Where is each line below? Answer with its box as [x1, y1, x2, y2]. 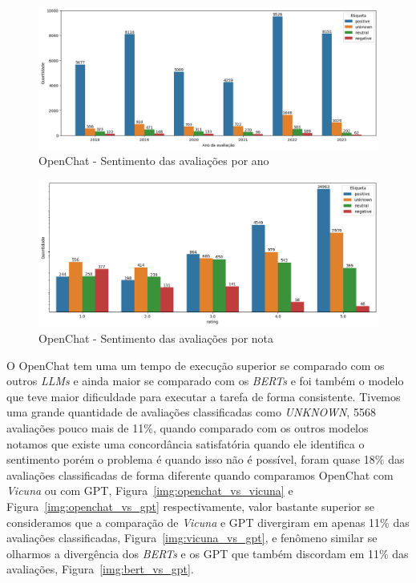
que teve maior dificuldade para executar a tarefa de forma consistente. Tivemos [6, 388, 401, 404]
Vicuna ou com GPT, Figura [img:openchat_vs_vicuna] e [6, 482, 293, 499]
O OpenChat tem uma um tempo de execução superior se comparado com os [6, 356, 385, 373]
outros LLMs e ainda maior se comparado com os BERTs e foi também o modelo [6, 372, 404, 389]
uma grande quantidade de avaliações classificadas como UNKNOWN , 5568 [6, 404, 376, 420]
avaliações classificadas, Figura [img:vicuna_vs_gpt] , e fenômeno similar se [6, 529, 378, 546]
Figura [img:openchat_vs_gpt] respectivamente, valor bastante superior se [6, 498, 374, 515]
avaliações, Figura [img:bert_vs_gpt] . [6, 561, 194, 577]
